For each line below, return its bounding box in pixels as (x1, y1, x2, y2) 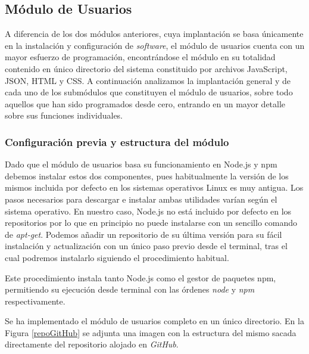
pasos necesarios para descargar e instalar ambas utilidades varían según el (5, 192, 277, 205)
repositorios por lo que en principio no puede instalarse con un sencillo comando (5, 216, 297, 229)
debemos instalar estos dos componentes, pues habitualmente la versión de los (5, 169, 289, 182)
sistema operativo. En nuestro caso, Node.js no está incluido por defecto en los (5, 204, 292, 217)
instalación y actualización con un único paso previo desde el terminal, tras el (5, 240, 288, 252)
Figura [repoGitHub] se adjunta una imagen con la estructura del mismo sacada (5, 326, 296, 339)
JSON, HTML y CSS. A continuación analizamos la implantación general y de (5, 74, 291, 86)
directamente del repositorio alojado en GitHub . (5, 338, 179, 350)
